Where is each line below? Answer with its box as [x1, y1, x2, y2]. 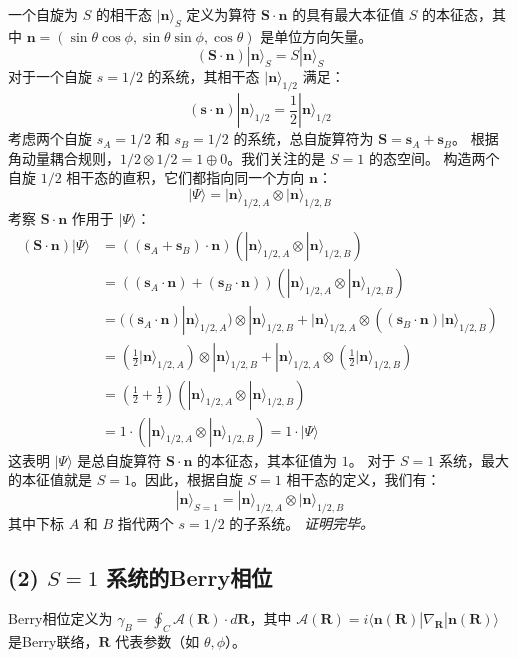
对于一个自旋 [8, 66, 92, 87]
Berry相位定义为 [8, 608, 113, 629]
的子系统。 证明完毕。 [229, 512, 375, 533]
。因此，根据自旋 [130, 469, 243, 490]
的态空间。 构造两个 [368, 147, 500, 168]
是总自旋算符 [77, 449, 162, 470]
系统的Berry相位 [106, 561, 273, 592]
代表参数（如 [115, 631, 200, 652]
